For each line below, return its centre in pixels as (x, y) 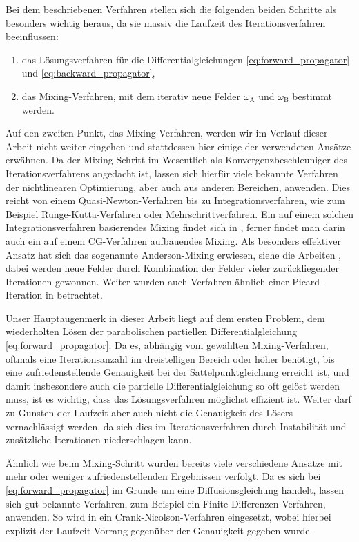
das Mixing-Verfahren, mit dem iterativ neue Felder (131, 96)
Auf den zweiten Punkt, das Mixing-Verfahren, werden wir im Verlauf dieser (167, 133)
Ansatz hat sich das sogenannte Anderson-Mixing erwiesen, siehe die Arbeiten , (173, 254)
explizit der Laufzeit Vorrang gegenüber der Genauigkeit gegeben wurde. (159, 530)
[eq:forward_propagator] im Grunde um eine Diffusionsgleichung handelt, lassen (175, 490)
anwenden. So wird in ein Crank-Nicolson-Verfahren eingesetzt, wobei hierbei (168, 517)
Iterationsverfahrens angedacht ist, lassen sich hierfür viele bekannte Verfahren (172, 173)
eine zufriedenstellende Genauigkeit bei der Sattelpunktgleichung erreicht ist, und (177, 372)
